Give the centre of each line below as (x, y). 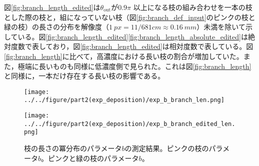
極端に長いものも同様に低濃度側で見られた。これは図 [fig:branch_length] (134, 66)
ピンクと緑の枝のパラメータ (93, 158)
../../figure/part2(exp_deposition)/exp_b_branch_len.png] (124, 100)
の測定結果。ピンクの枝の (167, 148)
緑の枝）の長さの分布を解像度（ (56, 27)
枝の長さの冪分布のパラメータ (73, 148)
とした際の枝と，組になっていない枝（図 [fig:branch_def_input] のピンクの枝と (130, 17)
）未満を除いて (221, 27)
